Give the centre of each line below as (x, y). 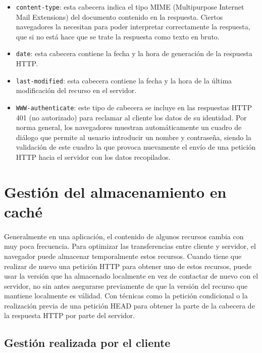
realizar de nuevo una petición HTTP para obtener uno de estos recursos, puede (128, 266)
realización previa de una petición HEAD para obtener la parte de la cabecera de (129, 305)
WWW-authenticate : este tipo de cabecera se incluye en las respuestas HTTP (134, 107)
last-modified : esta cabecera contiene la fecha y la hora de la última (124, 80)
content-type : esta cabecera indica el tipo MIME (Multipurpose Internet (130, 7)
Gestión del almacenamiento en (115, 191)
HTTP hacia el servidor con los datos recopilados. (93, 157)
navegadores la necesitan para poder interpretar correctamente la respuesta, (133, 27)
